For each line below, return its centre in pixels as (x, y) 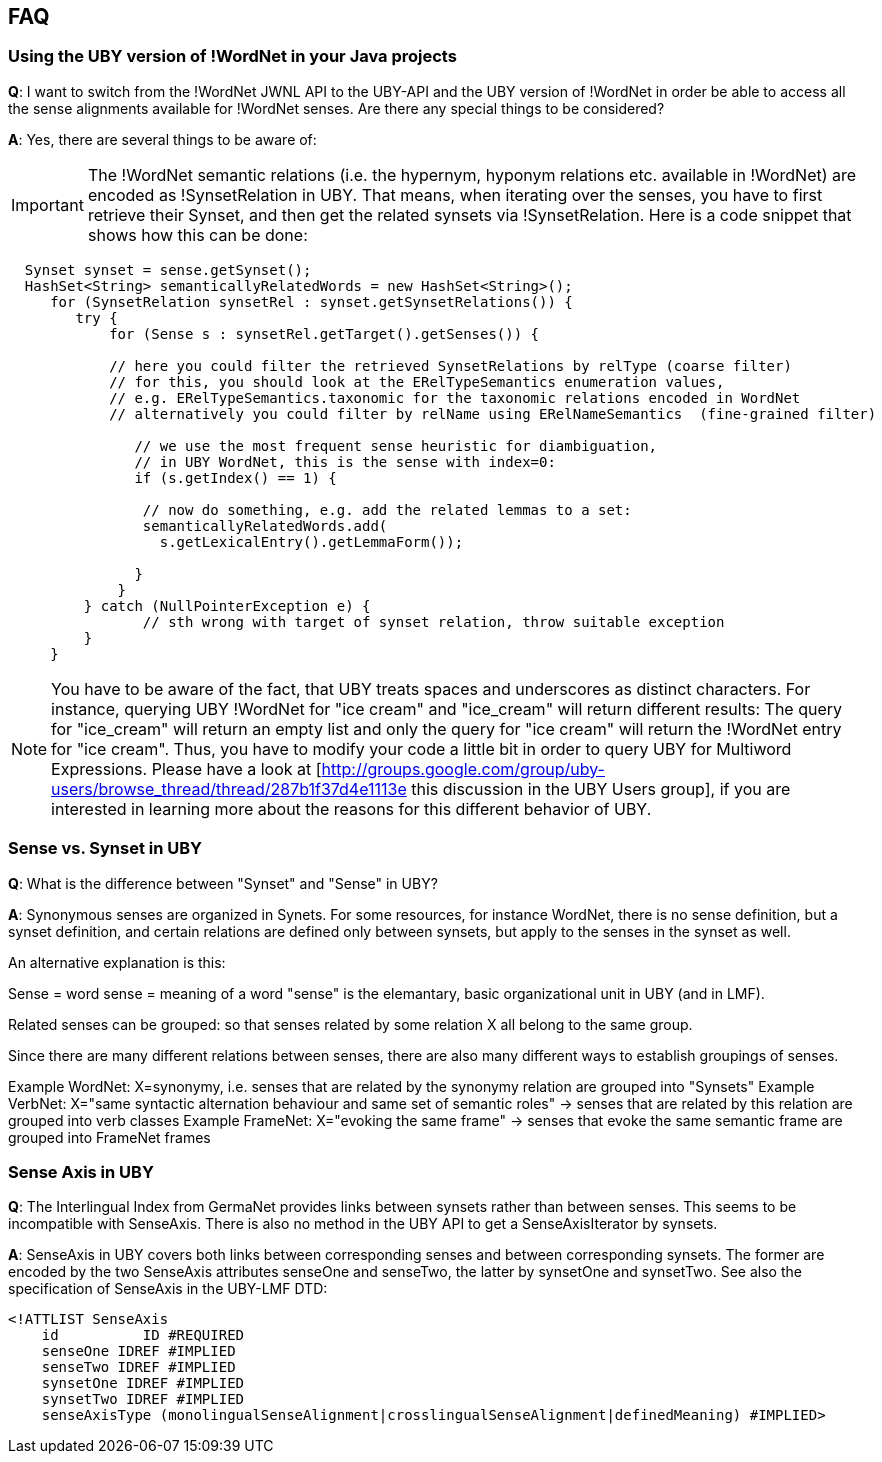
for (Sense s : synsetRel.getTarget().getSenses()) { (324, 333)
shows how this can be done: (197, 234)
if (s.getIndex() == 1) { (235, 477)
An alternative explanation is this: (117, 962)
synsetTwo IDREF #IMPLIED (143, 1399)
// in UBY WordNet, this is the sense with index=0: (345, 461)
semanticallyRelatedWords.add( (265, 525)
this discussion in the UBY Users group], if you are (601, 788)
